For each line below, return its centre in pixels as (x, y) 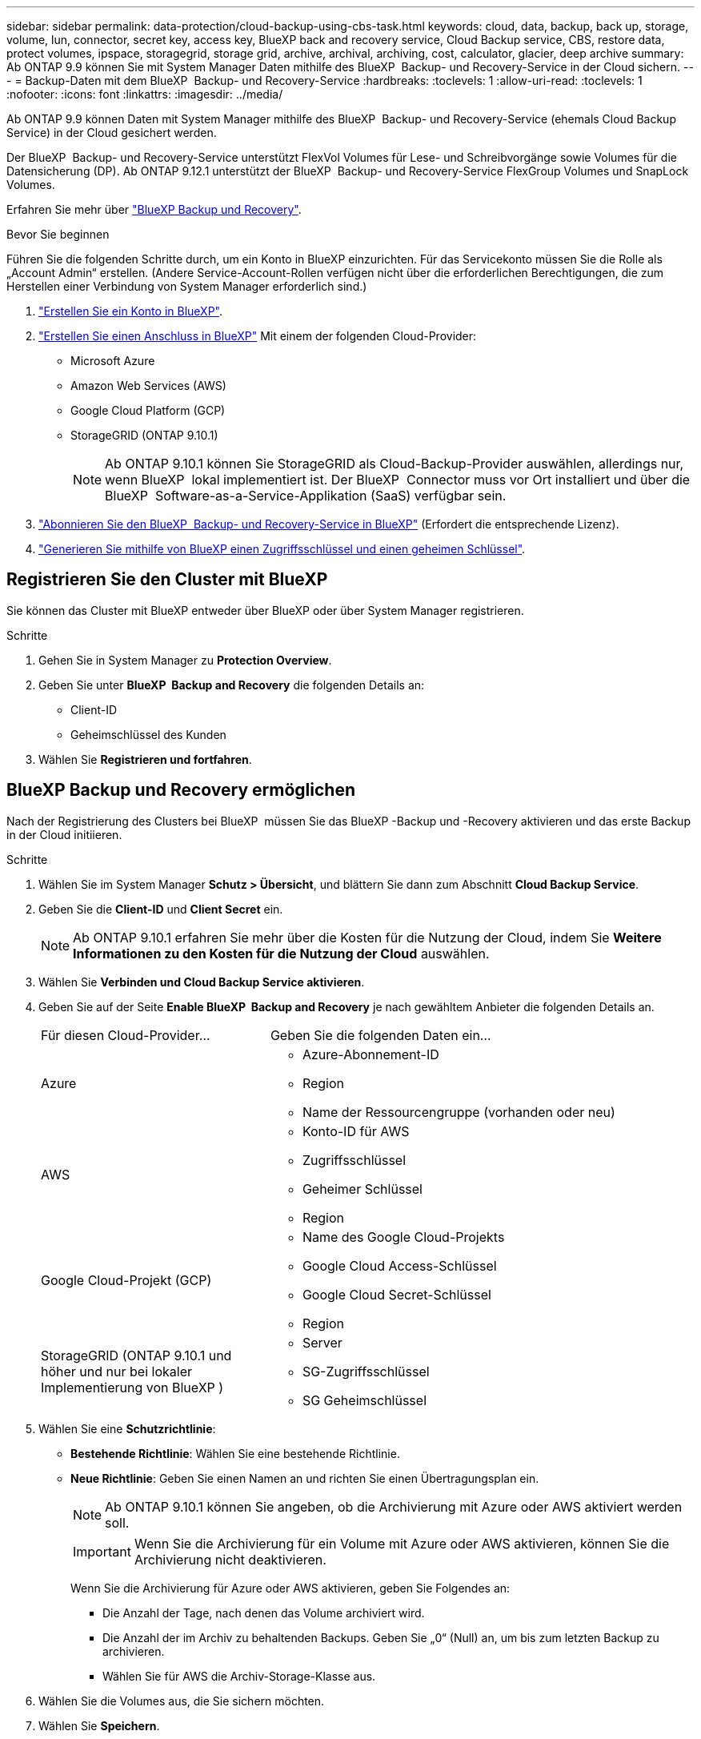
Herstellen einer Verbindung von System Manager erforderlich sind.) (187, 286)
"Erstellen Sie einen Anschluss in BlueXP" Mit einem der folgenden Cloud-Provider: (258, 336)
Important (102, 1551)
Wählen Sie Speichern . (99, 1725)
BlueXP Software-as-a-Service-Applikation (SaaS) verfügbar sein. (306, 496)
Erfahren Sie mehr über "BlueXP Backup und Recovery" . (154, 209)
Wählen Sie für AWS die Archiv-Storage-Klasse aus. (239, 1676)
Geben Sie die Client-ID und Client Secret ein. (161, 909)
